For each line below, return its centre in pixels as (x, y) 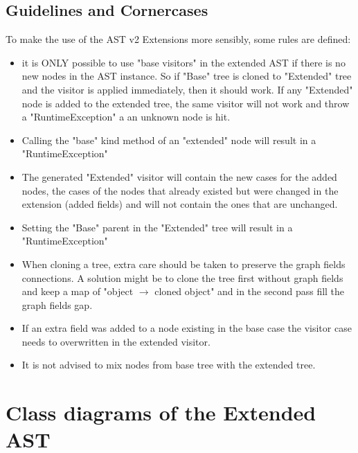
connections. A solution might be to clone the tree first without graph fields (182, 277)
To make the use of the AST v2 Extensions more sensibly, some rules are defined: (178, 39)
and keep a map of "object (78, 291)
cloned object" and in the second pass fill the (250, 291)
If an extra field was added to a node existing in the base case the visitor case (187, 328)
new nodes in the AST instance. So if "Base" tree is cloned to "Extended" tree (187, 76)
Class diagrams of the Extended (161, 412)
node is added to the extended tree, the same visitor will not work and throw (186, 103)
